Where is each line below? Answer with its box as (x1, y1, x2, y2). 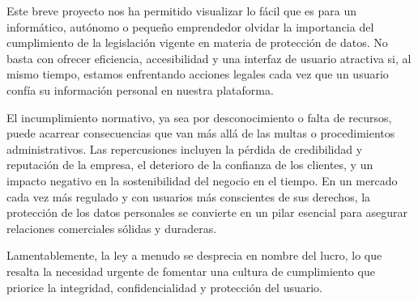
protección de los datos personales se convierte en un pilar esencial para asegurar (6, 204, 408, 221)
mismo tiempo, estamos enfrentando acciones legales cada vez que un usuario (6, 66, 389, 83)
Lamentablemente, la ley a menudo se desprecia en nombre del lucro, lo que (6, 247, 382, 264)
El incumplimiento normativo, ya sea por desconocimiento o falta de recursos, (6, 108, 392, 125)
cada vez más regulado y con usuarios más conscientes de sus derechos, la (6, 188, 371, 205)
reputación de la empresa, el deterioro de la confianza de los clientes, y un (6, 156, 373, 173)
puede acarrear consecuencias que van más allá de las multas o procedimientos (6, 125, 395, 142)
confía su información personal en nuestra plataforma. (6, 81, 274, 98)
